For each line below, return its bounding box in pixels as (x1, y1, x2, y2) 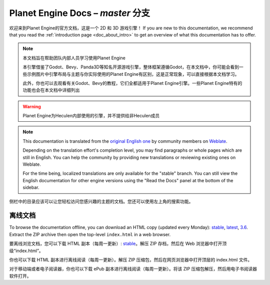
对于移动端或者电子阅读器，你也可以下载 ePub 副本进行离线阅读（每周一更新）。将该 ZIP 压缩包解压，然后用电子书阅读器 (9, 266, 257, 272)
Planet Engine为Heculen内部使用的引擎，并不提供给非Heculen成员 (22, 113, 160, 119)
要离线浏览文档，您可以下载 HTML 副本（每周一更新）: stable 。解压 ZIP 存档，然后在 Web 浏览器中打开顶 (9, 241, 227, 247)
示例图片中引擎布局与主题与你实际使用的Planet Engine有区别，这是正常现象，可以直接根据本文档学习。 (26, 71, 239, 77)
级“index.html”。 (9, 248, 43, 254)
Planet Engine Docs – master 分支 (9, 7, 150, 18)
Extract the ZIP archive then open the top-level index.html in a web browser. (9, 231, 171, 237)
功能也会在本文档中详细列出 (22, 87, 80, 93)
